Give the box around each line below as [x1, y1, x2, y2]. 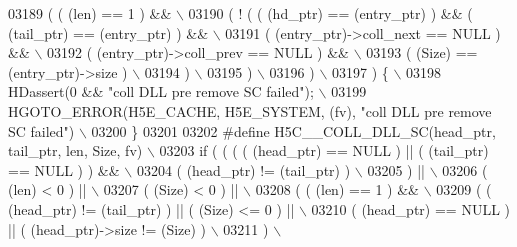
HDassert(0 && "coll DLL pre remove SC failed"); [8, 81, 314, 102]
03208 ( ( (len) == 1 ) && [255, 179, 419, 200]
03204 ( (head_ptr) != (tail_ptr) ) [136, 159, 351, 180]
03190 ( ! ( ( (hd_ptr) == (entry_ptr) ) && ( [188, 3, 473, 23]
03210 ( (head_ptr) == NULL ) [311, 198, 510, 219]
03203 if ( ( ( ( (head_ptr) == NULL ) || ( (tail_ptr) [159, 140, 489, 161]
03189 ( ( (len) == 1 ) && [8, 3, 172, 23]
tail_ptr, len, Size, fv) [8, 140, 143, 161]
